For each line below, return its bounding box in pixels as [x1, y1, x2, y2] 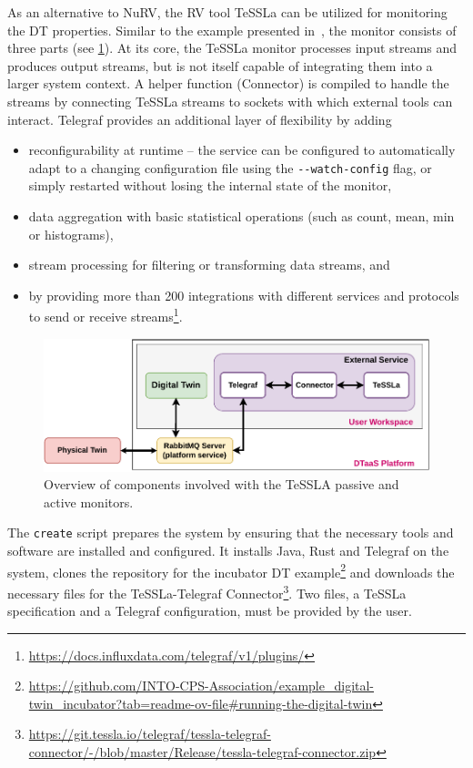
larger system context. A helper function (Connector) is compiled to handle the [7, 74, 449, 93]
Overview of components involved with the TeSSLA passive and [44, 475, 399, 494]
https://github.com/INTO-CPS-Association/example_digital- [28, 676, 375, 695]
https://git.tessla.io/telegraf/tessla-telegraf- [28, 724, 271, 743]
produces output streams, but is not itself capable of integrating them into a [7, 56, 433, 75]
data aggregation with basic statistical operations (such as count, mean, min [28, 207, 455, 225]
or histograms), [28, 224, 114, 243]
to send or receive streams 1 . [28, 304, 183, 326]
